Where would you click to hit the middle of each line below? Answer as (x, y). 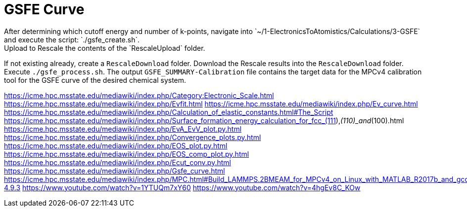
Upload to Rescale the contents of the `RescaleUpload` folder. (105, 48)
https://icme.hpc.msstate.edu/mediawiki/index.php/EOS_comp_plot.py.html (127, 154)
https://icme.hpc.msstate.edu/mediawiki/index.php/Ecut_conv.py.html (117, 162)
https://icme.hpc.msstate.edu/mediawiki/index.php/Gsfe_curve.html (115, 171)
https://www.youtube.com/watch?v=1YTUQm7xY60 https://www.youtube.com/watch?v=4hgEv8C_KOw (191, 187)
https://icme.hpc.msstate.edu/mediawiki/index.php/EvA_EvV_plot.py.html (123, 129)
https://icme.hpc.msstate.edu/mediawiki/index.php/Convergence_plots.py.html (133, 137)
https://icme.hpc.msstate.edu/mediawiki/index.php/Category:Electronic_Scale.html (139, 95)
